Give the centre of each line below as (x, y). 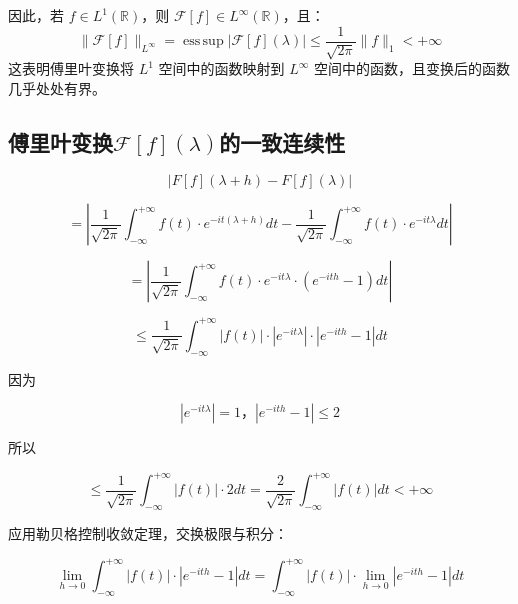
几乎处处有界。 (57, 87)
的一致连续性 (282, 141)
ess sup (203, 41)
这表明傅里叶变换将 (71, 68)
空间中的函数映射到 (221, 68)
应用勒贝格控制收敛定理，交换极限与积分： (148, 533)
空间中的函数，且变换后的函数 (412, 68)
